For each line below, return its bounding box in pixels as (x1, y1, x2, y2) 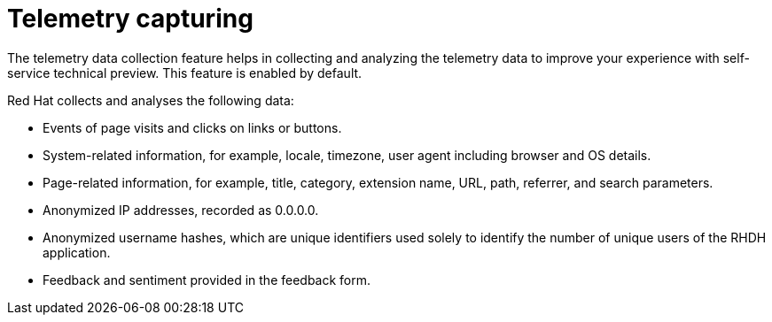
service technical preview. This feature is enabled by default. (7, 65, 363, 80)
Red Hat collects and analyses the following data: (7, 92, 294, 108)
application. (43, 244, 111, 260)
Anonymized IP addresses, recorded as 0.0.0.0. (43, 202, 319, 218)
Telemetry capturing (7, 4, 253, 34)
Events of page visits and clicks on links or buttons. (43, 119, 342, 135)
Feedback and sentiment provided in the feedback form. (43, 272, 371, 287)
